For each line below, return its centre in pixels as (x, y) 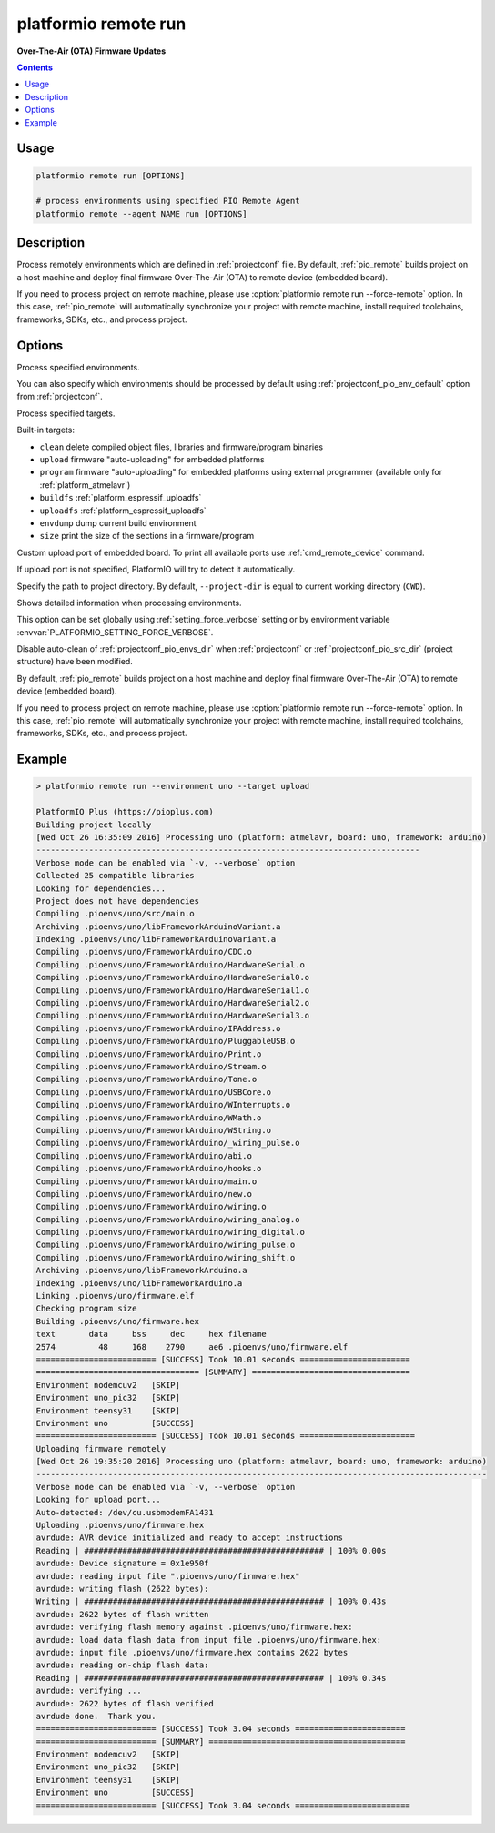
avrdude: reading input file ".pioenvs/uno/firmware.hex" (168, 1576)
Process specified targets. (66, 413)
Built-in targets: (45, 430)
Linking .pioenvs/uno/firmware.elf (115, 1296)
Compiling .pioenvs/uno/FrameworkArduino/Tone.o (146, 1079)
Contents (35, 67)
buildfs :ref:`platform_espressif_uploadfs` (121, 498)
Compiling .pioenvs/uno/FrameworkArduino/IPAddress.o (158, 1028)
